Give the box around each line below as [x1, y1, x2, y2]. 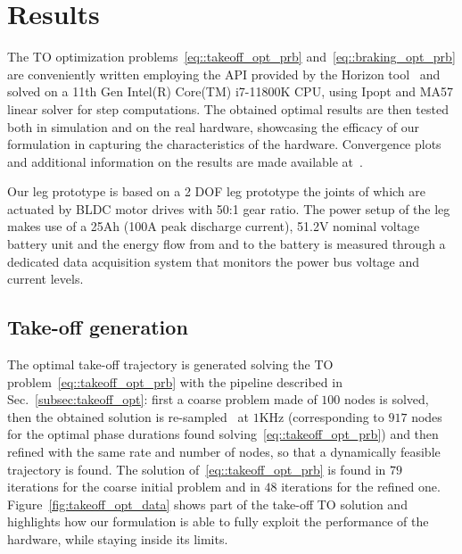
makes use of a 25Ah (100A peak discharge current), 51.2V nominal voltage [7, 217, 420, 236]
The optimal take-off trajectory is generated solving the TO [7, 355, 334, 374]
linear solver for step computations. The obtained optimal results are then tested [7, 99, 449, 118]
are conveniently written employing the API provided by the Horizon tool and [7, 64, 441, 83]
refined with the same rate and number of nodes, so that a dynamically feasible [7, 442, 441, 461]
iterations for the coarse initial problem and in [7, 477, 260, 496]
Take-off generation [7, 313, 188, 341]
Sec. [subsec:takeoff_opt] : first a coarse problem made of [7, 390, 318, 409]
